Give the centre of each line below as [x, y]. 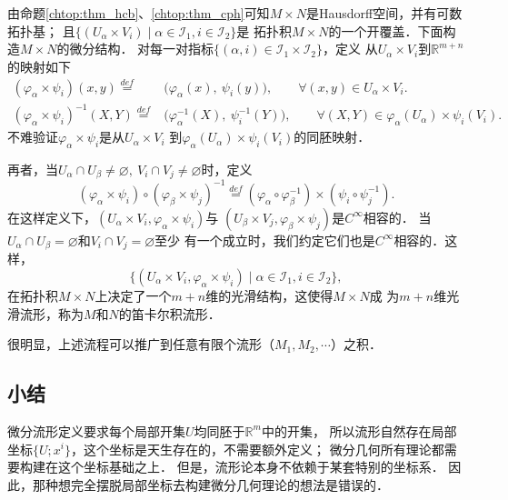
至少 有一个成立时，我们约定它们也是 [265, 240]
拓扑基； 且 [41, 30]
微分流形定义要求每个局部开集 [96, 430]
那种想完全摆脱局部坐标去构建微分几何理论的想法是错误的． [210, 484]
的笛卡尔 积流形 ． [169, 313]
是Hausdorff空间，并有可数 [384, 13]
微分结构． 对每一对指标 [142, 49]
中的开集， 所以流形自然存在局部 [359, 430]
